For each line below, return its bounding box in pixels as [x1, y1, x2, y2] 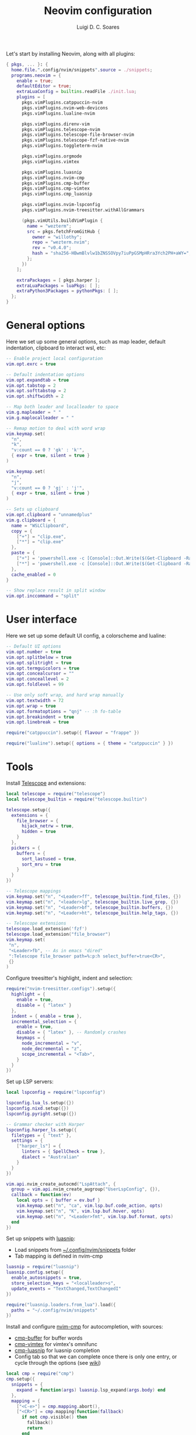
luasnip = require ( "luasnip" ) [6, 1264, 80, 1270]
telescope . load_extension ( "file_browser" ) [6, 932, 111, 938]
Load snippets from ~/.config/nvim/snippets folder [14, 1247, 136, 1254]
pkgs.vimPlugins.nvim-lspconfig [21, 202, 100, 208]
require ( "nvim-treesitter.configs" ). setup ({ [6, 986, 116, 992]
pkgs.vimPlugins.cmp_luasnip [21, 191, 93, 197]
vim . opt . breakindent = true [6, 714, 75, 720]
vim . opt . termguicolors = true [6, 665, 80, 671]
